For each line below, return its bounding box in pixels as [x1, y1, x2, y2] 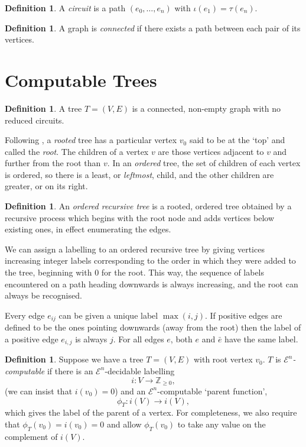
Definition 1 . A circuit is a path [5, 2, 126, 14]
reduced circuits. [5, 114, 64, 126]
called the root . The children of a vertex [5, 145, 149, 157]
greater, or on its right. [5, 180, 88, 192]
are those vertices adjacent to [158, 145, 264, 157]
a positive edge [5, 332, 58, 345]
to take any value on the [177, 417, 266, 430]
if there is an [47, 364, 93, 377]
